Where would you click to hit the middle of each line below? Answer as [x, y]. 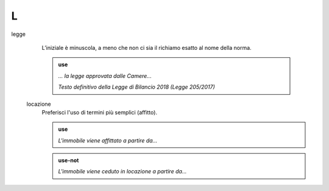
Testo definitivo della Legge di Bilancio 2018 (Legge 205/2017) [137, 87]
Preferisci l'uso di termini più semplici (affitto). [100, 112]
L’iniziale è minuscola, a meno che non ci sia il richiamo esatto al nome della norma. [147, 47]
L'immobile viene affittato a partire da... [108, 141]
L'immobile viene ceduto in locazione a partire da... [122, 172]
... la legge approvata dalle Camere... [105, 75]
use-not [69, 161]
